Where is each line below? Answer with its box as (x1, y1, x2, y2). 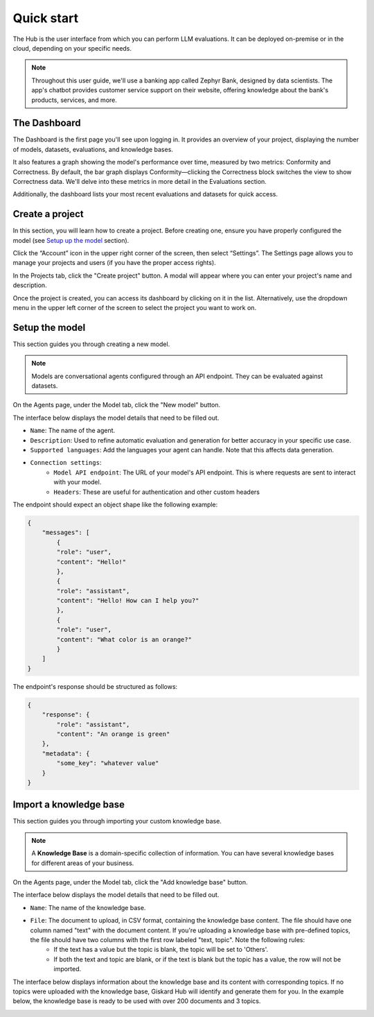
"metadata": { (42, 749, 90, 758)
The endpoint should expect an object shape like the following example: (12, 500, 218, 508)
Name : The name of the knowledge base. (30, 903, 146, 912)
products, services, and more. (31, 96, 118, 104)
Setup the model (12, 321, 86, 333)
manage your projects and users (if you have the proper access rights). (12, 259, 216, 267)
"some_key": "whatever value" (56, 760, 159, 767)
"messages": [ (42, 529, 90, 537)
